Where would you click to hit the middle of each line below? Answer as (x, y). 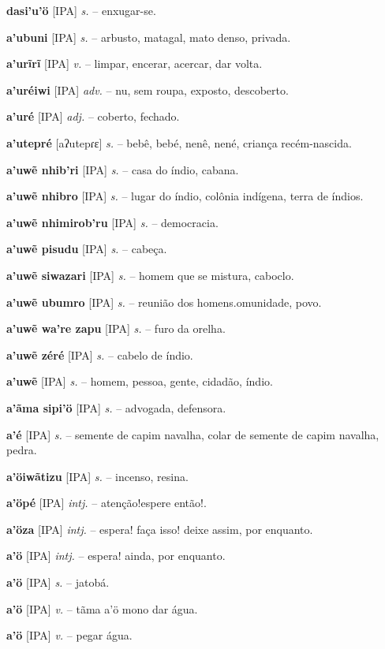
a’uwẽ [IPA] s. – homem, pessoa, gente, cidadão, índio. (140, 381)
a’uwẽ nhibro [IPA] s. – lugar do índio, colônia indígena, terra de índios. (185, 196)
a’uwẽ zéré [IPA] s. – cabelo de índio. (100, 354)
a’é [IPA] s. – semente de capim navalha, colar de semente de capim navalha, (193, 434)
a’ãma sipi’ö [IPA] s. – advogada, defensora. (116, 407)
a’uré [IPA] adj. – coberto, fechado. (93, 116)
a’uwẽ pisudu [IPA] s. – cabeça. (87, 249)
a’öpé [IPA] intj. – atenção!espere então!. (107, 503)
